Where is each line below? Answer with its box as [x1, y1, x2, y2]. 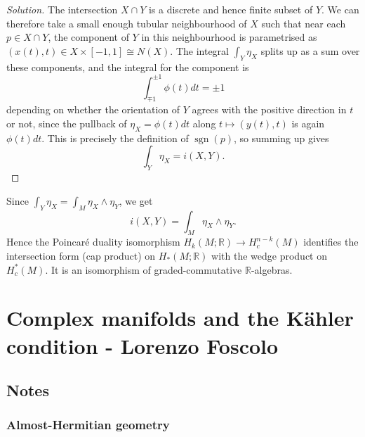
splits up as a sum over [260, 43, 360, 58]
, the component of [48, 30, 129, 44]
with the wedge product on [211, 248, 328, 263]
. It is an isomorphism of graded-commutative [45, 262, 242, 277]
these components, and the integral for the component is [6, 59, 249, 74]
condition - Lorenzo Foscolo [6, 331, 279, 360]
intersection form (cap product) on [6, 248, 156, 263]
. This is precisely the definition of [41, 130, 189, 145]
